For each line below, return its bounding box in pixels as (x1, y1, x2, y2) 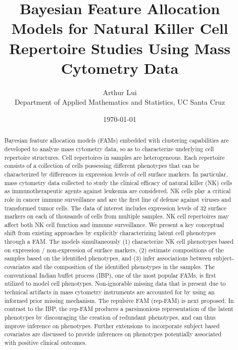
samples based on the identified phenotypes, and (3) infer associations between (4, 254, 211, 262)
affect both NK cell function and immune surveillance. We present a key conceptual (4, 220, 224, 229)
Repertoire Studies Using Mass (9, 37, 231, 58)
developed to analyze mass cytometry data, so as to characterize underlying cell (4, 144, 214, 153)
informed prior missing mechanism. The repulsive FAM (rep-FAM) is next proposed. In (4, 296, 234, 304)
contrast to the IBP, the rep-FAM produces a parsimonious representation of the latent (4, 304, 233, 313)
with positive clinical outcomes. (4, 338, 87, 347)
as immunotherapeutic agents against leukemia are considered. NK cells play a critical (4, 187, 231, 195)
